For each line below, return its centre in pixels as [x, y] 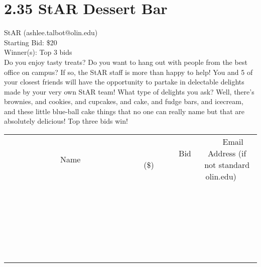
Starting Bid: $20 [31, 42]
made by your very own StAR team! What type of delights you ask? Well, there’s [129, 91]
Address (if [227, 153]
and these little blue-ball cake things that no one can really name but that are [124, 111]
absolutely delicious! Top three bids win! [66, 121]
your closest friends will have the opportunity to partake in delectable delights [124, 82]
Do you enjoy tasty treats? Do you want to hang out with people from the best [126, 62]
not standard [227, 165]
